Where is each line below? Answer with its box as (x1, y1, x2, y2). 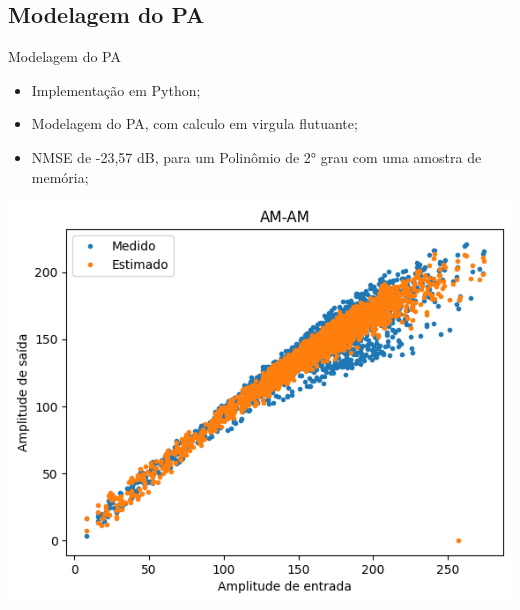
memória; (31, 166, 89, 187)
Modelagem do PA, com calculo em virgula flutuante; (31, 113, 358, 134)
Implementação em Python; (31, 79, 201, 100)
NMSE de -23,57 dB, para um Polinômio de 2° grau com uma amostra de (31, 146, 482, 167)
